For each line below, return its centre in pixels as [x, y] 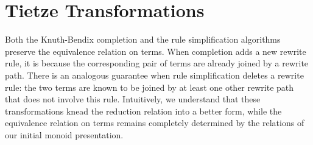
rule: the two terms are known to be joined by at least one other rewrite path [149, 87]
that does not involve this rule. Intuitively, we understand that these [133, 99]
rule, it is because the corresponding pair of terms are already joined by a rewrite [157, 63]
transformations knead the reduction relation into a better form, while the [143, 111]
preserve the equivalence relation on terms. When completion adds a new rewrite [156, 51]
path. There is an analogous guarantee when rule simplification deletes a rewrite [154, 75]
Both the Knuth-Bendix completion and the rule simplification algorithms [143, 39]
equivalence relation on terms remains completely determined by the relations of [155, 123]
